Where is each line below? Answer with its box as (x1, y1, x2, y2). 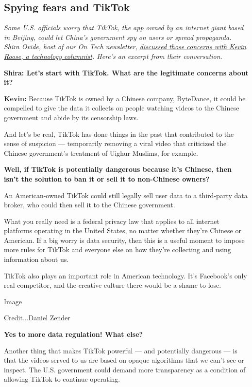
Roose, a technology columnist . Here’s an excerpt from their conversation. (4, 51, 222, 61)
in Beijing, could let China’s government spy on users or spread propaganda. (4, 32, 232, 42)
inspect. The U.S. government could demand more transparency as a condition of (4, 364, 246, 374)
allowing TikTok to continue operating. (4, 374, 120, 384)
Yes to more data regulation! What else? (4, 329, 143, 339)
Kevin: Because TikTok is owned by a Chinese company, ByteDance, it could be (4, 93, 246, 103)
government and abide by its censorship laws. (4, 112, 138, 122)
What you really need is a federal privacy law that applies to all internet (4, 216, 220, 226)
